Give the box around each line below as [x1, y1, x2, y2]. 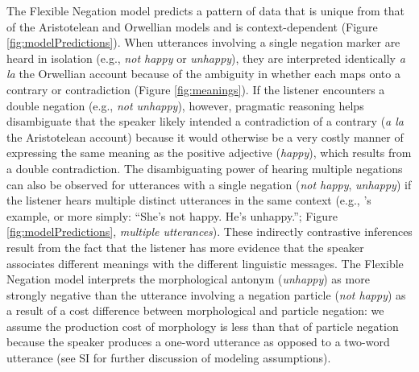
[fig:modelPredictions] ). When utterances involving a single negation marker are [6, 34, 400, 51]
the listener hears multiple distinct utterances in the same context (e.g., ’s [6, 192, 371, 209]
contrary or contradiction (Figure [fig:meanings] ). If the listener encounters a [6, 81, 385, 97]
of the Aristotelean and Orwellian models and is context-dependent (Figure [6, 18, 378, 35]
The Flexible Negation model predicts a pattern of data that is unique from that [6, 2, 404, 19]
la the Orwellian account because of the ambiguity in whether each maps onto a [6, 65, 400, 82]
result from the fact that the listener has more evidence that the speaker [6, 238, 364, 255]
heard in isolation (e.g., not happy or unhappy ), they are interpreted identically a [6, 49, 405, 66]
